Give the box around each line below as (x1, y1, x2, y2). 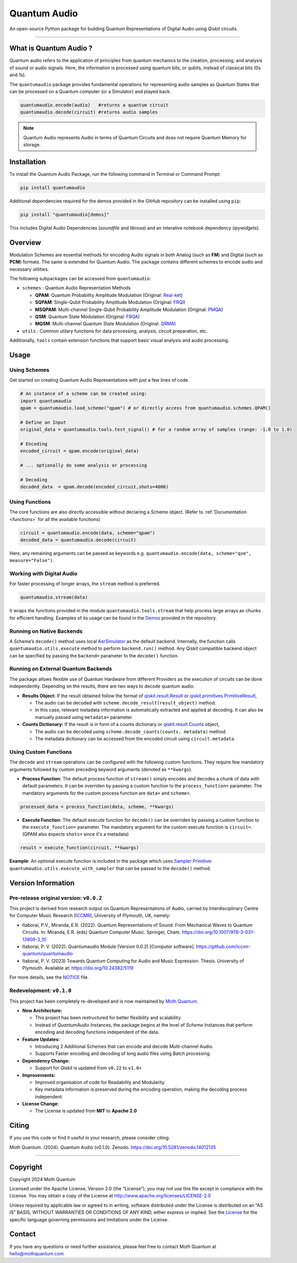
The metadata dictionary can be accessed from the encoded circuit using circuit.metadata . (35, 735, 236, 741)
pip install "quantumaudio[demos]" (20, 212, 109, 218)
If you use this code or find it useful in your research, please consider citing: (9, 1135, 170, 1141)
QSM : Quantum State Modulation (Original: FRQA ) (35, 314, 140, 320)
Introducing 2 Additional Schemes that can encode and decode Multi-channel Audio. (35, 1043, 214, 1049)
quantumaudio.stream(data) (20, 594, 88, 601)
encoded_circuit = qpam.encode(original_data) (20, 448, 139, 454)
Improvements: (22, 1072, 56, 1078)
